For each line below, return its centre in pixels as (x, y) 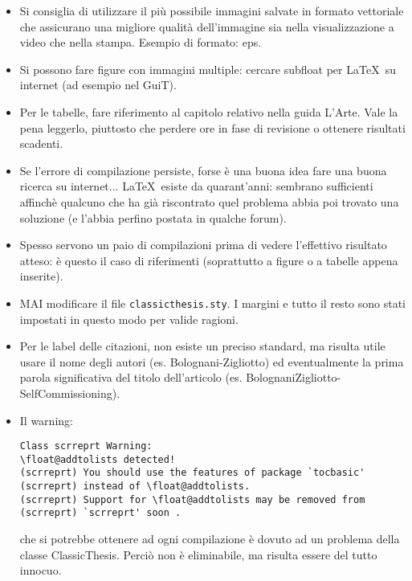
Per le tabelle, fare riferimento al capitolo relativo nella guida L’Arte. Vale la (209, 111)
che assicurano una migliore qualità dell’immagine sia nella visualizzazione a (207, 26)
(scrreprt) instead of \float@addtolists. (135, 487)
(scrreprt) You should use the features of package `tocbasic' (192, 473)
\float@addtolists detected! (98, 459)
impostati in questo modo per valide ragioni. (129, 319)
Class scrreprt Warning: (86, 446)
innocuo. (41, 570)
